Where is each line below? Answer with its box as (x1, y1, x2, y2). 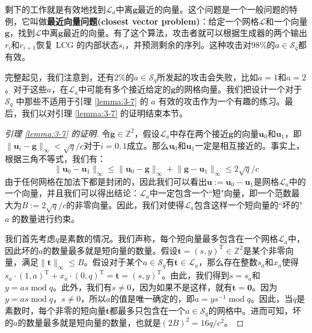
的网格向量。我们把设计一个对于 (176, 83, 302, 95)
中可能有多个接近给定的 (78, 83, 171, 95)
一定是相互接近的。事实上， (195, 139, 305, 151)
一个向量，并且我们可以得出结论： (5, 187, 139, 199)
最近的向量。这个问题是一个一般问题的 (137, 3, 289, 15)
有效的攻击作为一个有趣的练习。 (158, 94, 285, 107)
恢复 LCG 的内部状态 (35, 38, 119, 50)
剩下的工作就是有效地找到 (5, 3, 106, 15)
